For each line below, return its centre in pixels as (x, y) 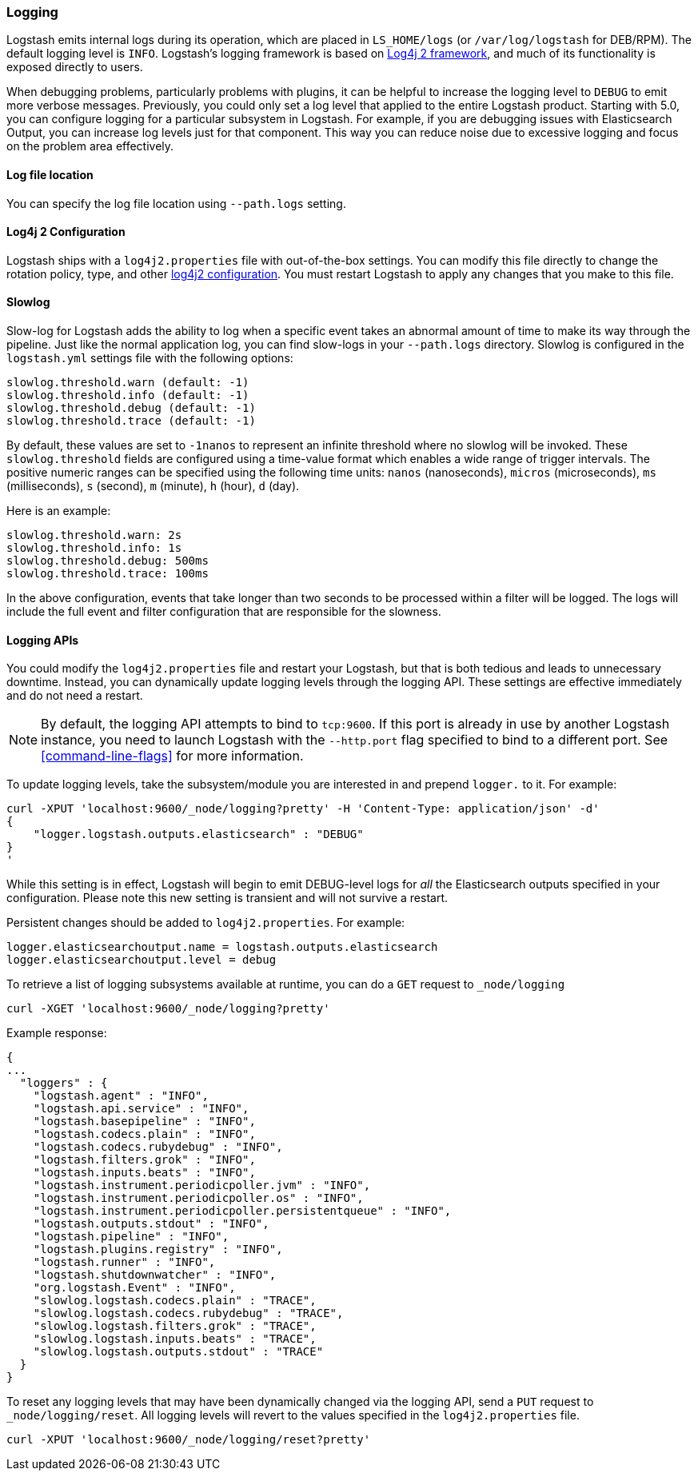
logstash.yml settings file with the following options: (150, 358)
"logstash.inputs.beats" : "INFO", (144, 1173)
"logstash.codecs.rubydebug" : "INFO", (158, 1147)
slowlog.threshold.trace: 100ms (108, 574)
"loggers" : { (64, 1083)
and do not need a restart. (75, 696)
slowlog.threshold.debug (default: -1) (131, 408)
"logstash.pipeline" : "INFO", (131, 1237)
